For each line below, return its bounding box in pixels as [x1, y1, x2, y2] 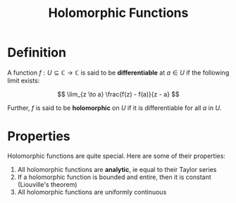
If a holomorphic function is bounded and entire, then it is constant [17, 173, 211, 181]
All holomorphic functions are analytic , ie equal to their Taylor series [17, 165, 217, 173]
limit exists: [7, 76, 40, 85]
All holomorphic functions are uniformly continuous [17, 187, 167, 196]
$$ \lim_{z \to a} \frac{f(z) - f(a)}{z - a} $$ [57, 90, 180, 98]
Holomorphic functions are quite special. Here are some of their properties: [7, 152, 225, 160]
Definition [7, 44, 67, 61]
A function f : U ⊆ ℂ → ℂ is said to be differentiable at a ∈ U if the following [7, 68, 230, 77]
